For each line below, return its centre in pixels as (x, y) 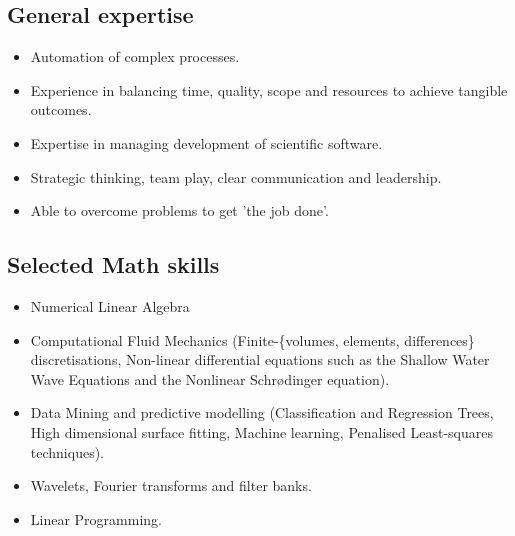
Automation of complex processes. (135, 56)
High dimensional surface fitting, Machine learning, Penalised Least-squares (262, 431)
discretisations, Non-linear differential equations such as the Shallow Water (260, 359)
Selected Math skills (113, 264)
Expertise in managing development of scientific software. (206, 142)
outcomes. (61, 109)
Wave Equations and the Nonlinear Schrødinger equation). (210, 378)
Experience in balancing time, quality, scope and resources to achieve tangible (269, 89)
